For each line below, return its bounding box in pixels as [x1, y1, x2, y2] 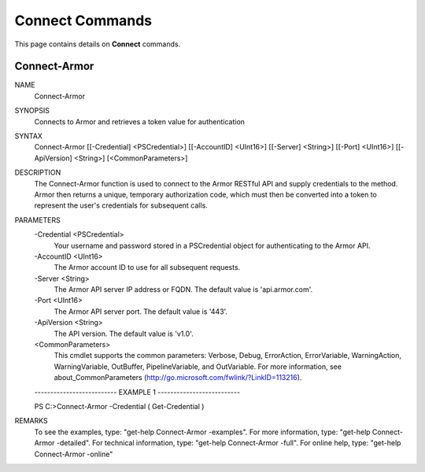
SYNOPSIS [14, 106, 50, 116]
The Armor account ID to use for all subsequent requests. [54, 263, 241, 272]
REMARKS [14, 416, 48, 426]
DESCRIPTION [14, 168, 61, 177]
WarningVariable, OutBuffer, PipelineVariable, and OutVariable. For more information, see [54, 362, 342, 371]
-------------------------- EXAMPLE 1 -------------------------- [34, 387, 240, 396]
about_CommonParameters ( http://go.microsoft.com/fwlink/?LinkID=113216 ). [54, 373, 302, 382]
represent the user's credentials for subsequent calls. [34, 201, 208, 210]
